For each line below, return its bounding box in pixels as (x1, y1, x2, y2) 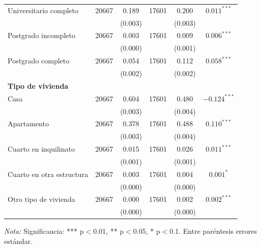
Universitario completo (8, 5, 78, 15)
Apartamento (8, 118, 49, 129)
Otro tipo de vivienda (8, 194, 75, 204)
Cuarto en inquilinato (8, 144, 75, 154)
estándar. (4, 235, 33, 246)
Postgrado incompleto (8, 30, 75, 41)
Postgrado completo (8, 55, 70, 66)
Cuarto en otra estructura (8, 168, 89, 179)
